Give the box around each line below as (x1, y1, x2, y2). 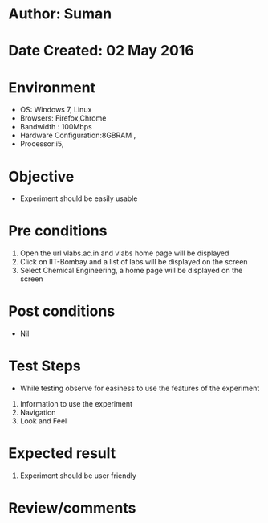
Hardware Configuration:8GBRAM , (19, 130, 136, 141)
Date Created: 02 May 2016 (8, 42, 194, 60)
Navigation (19, 407, 56, 418)
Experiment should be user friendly (19, 471, 136, 480)
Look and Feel (19, 416, 67, 426)
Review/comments (8, 499, 136, 517)
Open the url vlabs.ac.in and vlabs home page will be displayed (19, 248, 229, 258)
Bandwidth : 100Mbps (19, 122, 92, 132)
